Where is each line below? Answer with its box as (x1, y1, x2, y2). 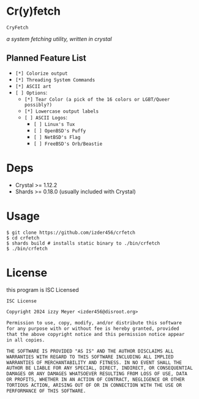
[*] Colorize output (15, 70, 68, 76)
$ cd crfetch (6, 234, 40, 241)
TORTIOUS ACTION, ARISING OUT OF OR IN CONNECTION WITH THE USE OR (6, 382, 182, 389)
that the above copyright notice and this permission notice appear (6, 332, 185, 338)
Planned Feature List (6, 53, 87, 64)
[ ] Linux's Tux (33, 121, 75, 127)
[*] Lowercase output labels (24, 108, 99, 114)
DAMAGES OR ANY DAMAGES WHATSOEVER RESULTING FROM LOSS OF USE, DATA (6, 371, 188, 377)
